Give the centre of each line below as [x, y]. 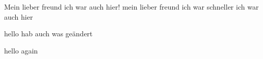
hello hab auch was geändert [48, 34]
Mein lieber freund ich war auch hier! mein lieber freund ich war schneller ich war [131, 7]
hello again [21, 50]
